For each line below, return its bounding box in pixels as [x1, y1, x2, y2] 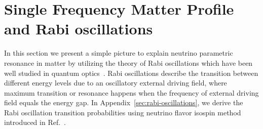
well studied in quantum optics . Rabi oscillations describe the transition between [4, 67, 258, 78]
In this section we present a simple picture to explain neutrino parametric [4, 48, 233, 58]
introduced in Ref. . [4, 117, 66, 127]
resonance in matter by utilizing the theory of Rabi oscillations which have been [4, 57, 253, 68]
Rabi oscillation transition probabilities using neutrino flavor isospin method [4, 107, 241, 117]
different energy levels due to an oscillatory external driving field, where [4, 77, 227, 88]
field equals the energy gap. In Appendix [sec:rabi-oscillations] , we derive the [4, 97, 243, 108]
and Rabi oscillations [4, 18, 153, 39]
